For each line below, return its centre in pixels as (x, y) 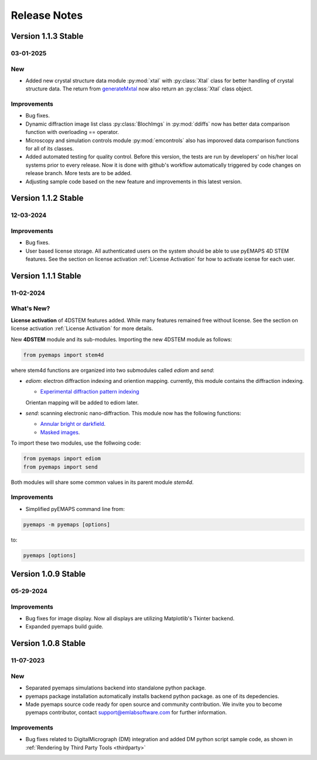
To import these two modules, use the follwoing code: (76, 443)
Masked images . (60, 432)
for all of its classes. (50, 148)
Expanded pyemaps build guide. (65, 627)
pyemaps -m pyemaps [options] (67, 524)
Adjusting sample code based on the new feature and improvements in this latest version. (134, 181)
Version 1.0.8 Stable (48, 643)
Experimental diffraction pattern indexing (90, 392)
